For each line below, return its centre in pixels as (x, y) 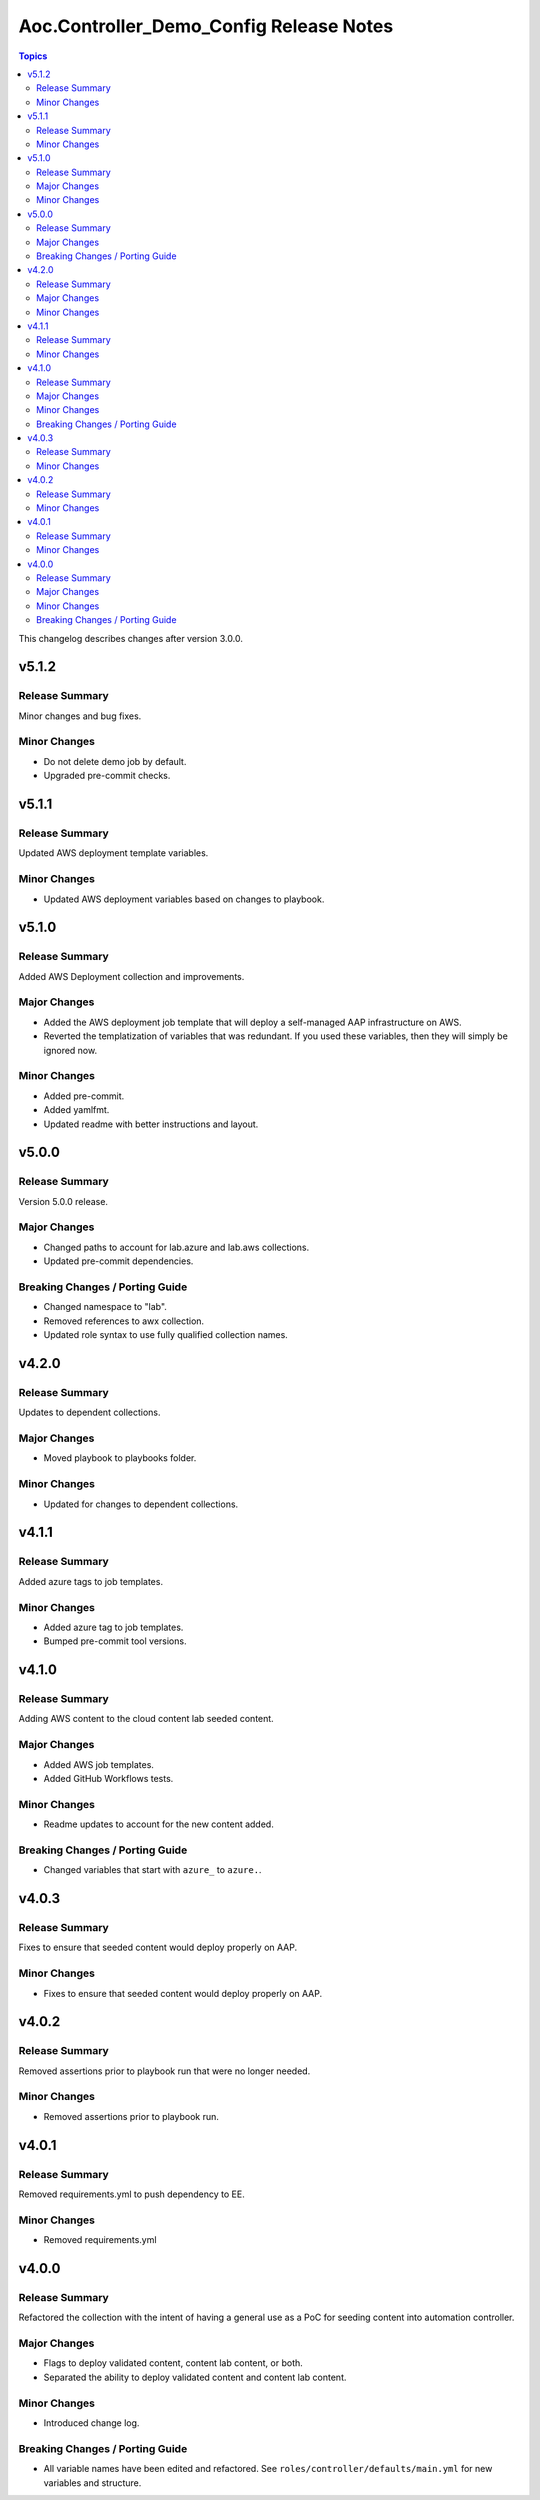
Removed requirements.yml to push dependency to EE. (131, 2194)
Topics (33, 56)
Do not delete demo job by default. (115, 761)
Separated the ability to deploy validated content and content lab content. (195, 2377)
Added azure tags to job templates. (91, 1581)
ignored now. (70, 1050)
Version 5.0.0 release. (63, 1201)
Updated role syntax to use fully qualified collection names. (166, 1335)
